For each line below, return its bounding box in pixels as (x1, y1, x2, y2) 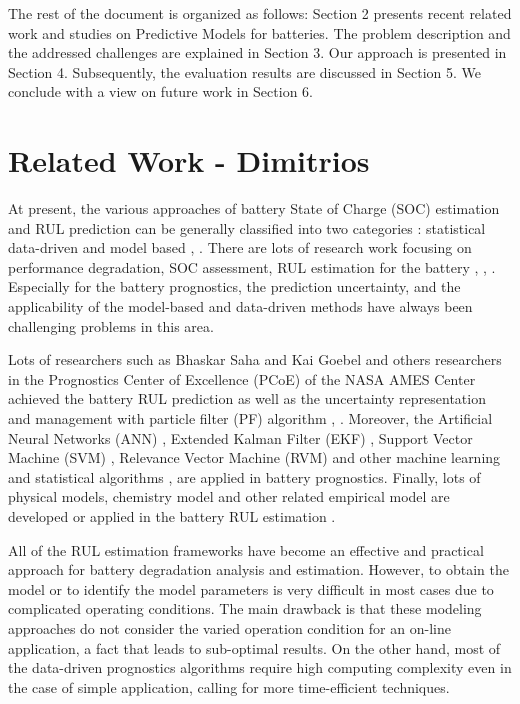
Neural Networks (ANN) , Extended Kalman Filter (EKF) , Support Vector (8, 427, 473, 448)
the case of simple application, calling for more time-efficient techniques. (8, 676, 450, 697)
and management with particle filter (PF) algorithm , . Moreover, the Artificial (8, 408, 493, 429)
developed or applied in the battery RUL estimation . (8, 506, 336, 526)
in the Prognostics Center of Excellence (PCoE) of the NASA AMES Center (8, 368, 476, 389)
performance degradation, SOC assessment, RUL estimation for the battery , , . (8, 256, 496, 277)
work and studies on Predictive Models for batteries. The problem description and (8, 22, 511, 43)
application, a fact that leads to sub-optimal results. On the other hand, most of (8, 637, 501, 658)
